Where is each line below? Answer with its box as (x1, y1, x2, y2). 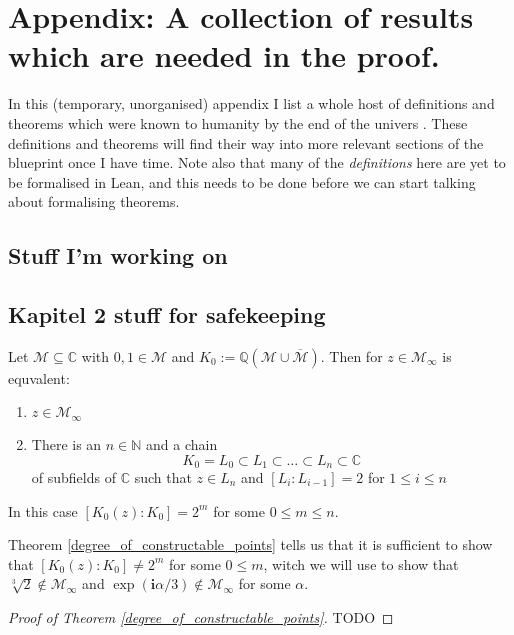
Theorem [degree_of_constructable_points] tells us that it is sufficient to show (8, 534, 493, 555)
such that (134, 466, 192, 487)
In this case (8, 500, 78, 521)
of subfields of (31, 466, 116, 487)
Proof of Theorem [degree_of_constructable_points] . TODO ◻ (8, 606, 394, 627)
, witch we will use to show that (263, 553, 459, 574)
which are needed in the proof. (8, 35, 440, 76)
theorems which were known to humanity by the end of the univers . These (8, 112, 468, 133)
